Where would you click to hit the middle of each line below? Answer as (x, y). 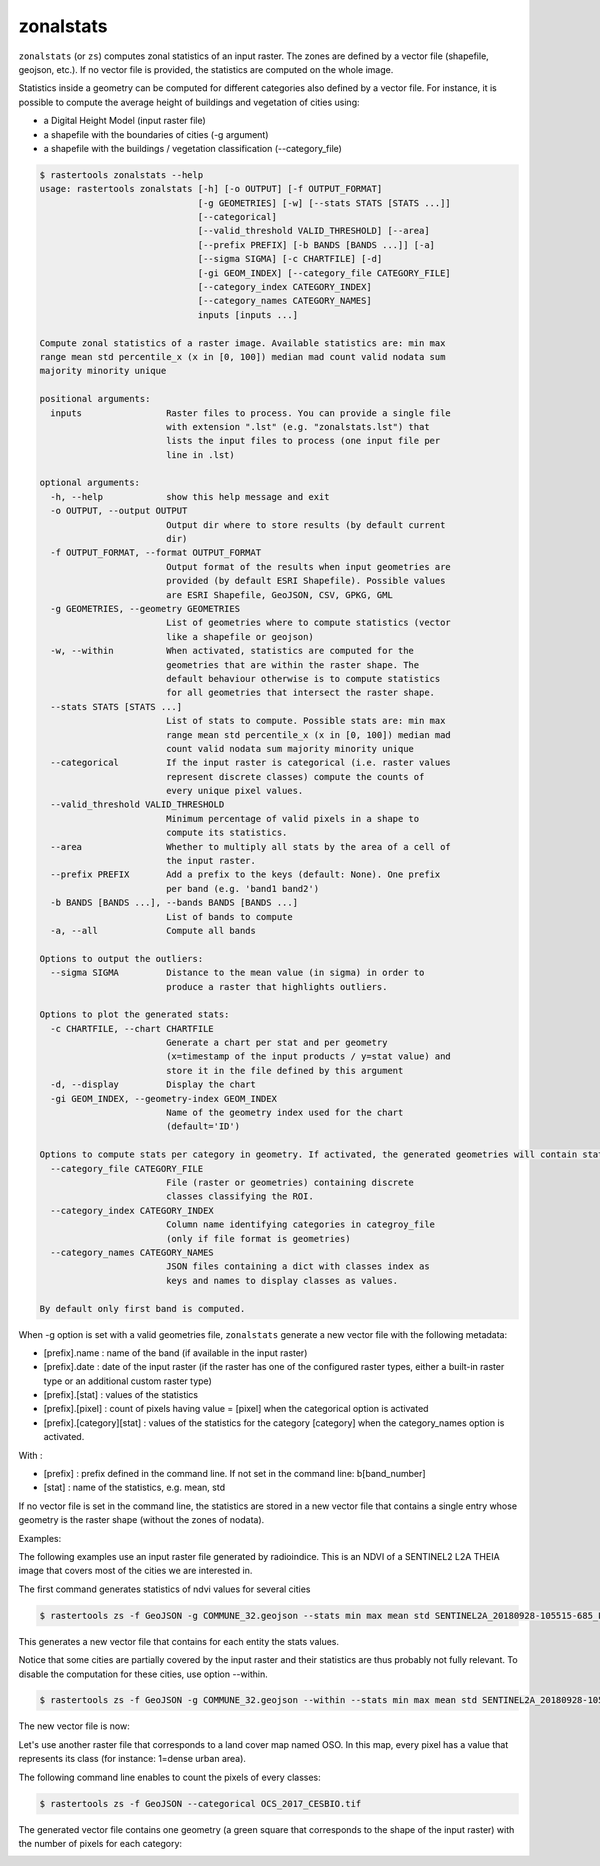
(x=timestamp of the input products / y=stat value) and (308, 1056)
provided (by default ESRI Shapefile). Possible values (305, 581)
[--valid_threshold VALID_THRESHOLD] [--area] (313, 231)
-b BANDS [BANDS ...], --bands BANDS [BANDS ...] (174, 903)
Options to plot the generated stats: (134, 1014)
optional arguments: (89, 483)
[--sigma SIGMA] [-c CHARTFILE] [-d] (290, 259)
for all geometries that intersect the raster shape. (300, 693)
